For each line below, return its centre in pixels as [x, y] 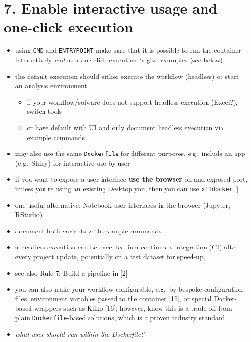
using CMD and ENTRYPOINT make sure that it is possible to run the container [128, 50]
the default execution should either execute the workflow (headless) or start [127, 76]
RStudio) [29, 214]
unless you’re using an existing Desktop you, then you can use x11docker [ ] [127, 188]
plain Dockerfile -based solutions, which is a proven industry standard [120, 317]
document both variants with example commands [88, 230]
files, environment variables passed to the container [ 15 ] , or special [113, 298]
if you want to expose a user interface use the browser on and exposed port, [131, 179]
